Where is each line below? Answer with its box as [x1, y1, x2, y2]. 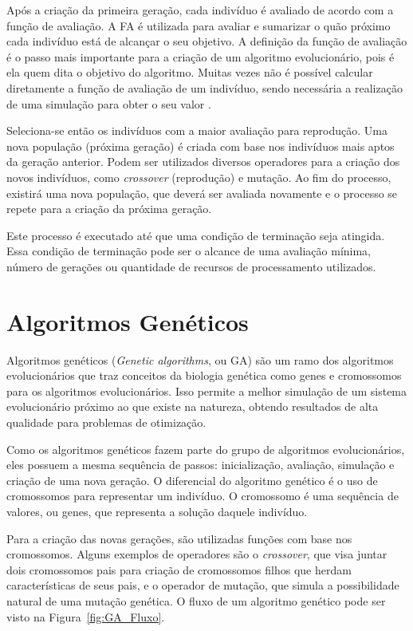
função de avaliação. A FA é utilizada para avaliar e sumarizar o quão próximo [6, 17, 391, 34]
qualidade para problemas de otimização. [6, 414, 206, 430]
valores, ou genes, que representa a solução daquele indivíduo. [6, 503, 308, 519]
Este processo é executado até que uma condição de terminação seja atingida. [6, 227, 385, 243]
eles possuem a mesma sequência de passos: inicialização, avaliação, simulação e [6, 456, 395, 473]
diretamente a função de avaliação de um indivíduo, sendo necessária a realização [6, 79, 403, 96]
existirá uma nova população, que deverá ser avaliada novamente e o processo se [6, 184, 398, 201]
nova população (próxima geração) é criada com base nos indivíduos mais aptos [6, 137, 395, 154]
